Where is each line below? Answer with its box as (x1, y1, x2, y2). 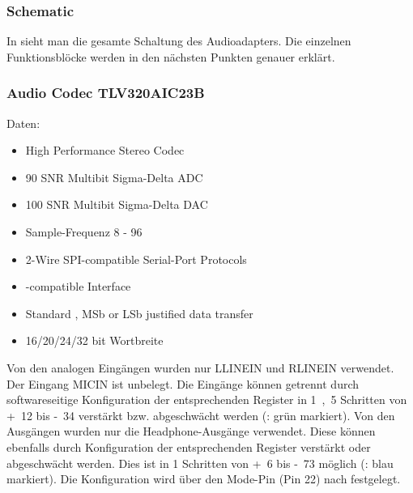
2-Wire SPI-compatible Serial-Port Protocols (25, 250, 247, 267)
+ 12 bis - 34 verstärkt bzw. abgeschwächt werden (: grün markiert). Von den (6, 406, 395, 423)
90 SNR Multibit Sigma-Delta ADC (25, 168, 203, 185)
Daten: (6, 114, 40, 131)
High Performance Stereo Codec (25, 142, 185, 159)
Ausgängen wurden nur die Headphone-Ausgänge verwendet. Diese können (6, 423, 376, 440)
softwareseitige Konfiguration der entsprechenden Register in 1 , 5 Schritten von (6, 391, 407, 408)
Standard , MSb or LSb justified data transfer (25, 304, 253, 321)
